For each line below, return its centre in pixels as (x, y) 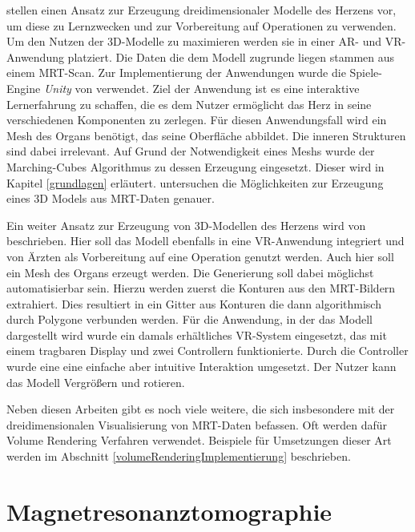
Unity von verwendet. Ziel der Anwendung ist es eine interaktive (201, 88)
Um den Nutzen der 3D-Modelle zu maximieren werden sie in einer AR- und (194, 41)
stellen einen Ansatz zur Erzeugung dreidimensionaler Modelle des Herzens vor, (201, 10)
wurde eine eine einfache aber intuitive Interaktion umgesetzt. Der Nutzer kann (201, 367)
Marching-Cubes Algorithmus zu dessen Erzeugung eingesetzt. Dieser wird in (195, 166)
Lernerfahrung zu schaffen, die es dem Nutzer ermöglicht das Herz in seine (189, 104)
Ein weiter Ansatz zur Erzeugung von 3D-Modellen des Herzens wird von (186, 225)
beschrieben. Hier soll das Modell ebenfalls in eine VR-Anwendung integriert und (205, 241)
